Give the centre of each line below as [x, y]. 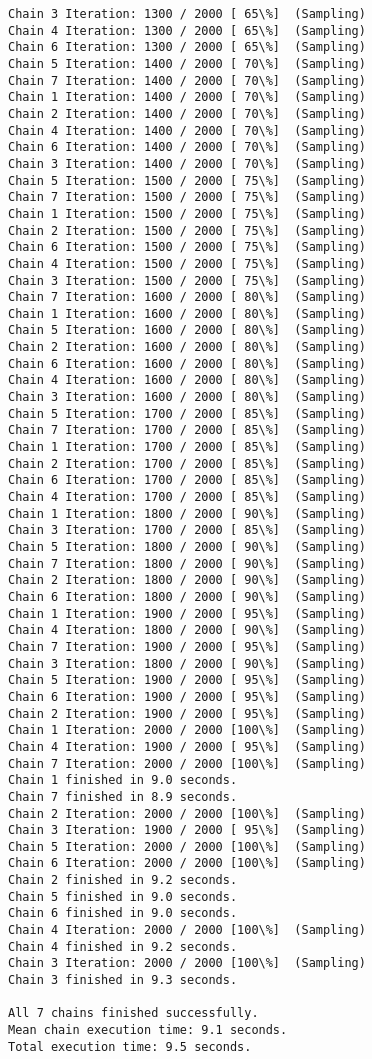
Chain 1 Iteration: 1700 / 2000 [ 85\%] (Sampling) [187, 447]
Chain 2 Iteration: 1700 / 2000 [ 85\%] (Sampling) [187, 463]
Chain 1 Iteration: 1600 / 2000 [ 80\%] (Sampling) [187, 313]
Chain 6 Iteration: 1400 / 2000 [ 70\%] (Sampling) [187, 147]
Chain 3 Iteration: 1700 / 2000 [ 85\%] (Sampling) [187, 530]
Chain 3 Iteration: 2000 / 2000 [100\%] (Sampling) [187, 963]
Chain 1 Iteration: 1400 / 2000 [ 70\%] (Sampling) [187, 97]
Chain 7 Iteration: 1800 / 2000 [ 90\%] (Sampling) [187, 563]
